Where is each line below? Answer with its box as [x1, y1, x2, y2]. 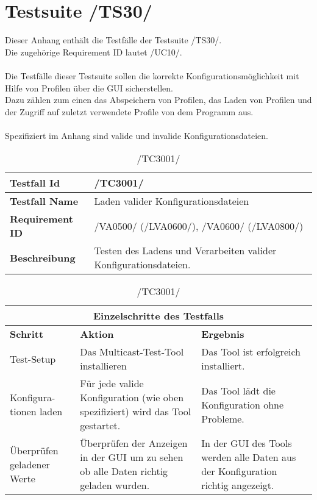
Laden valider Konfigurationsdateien [94, 194, 249, 209]
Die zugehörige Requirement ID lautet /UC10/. [5, 45, 182, 58]
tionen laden [10, 404, 63, 419]
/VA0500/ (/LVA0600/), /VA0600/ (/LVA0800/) [94, 218, 304, 233]
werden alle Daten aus [201, 450, 296, 465]
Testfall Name [10, 194, 79, 209]
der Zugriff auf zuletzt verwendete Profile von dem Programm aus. [5, 105, 254, 118]
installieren [80, 359, 127, 373]
